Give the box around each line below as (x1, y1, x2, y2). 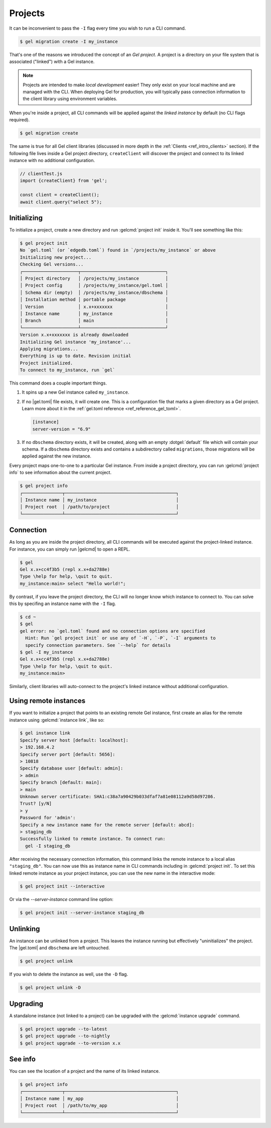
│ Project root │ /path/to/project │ (20, 504, 179, 510)
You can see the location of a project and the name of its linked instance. (9, 1068, 160, 1074)
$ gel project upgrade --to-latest (20, 1026, 107, 1032)
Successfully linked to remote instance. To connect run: (20, 836, 166, 842)
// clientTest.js (20, 171, 63, 176)
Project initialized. (20, 360, 73, 366)
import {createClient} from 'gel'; (20, 178, 107, 184)
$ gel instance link (20, 730, 70, 736)
